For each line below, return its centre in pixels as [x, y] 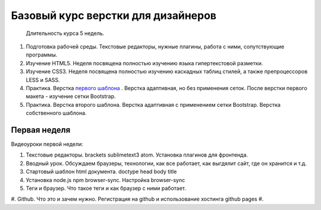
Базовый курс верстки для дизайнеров [114, 15]
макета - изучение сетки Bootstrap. [71, 96]
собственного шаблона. [56, 113]
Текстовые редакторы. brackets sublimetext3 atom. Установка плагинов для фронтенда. [137, 155]
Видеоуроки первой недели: [47, 144]
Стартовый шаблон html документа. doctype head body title [101, 171]
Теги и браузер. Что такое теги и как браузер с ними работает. [106, 188]
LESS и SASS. [43, 79]
